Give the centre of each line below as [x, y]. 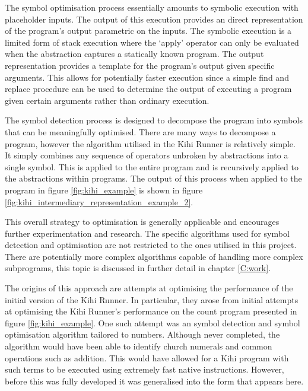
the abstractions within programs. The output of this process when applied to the [153, 178]
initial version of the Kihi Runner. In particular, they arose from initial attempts [152, 299]
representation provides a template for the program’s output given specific [140, 65]
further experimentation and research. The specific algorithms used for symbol [147, 233]
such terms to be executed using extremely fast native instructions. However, [145, 369]
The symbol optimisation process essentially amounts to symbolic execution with [152, 7]
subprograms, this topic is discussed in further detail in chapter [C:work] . [138, 268]
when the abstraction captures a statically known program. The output [134, 54]
